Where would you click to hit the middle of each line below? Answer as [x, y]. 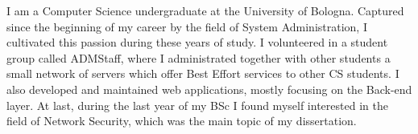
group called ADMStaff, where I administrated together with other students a [199, 57]
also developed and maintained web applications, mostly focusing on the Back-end [209, 89]
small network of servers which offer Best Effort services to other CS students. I [203, 73]
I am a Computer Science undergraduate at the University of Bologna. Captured [205, 10]
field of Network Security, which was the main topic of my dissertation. [182, 121]
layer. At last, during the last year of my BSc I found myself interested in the [197, 105]
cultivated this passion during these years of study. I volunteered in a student [197, 42]
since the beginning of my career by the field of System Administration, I [187, 26]
